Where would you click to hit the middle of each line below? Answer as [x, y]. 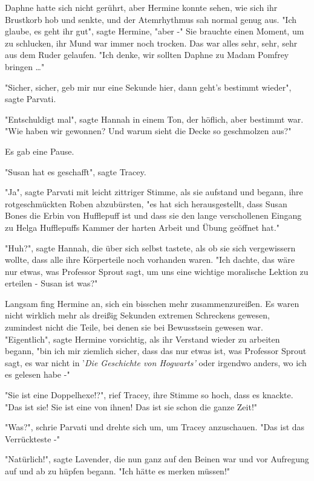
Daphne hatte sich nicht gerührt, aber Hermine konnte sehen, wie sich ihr [141, 7]
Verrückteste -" [32, 438]
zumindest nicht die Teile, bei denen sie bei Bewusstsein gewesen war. [134, 327]
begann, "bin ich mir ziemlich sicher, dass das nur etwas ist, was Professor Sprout [156, 351]
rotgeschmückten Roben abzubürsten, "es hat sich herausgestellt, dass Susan [146, 203]
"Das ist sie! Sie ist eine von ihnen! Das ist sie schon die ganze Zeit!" [131, 406]
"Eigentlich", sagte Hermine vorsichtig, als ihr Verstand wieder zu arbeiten [142, 339]
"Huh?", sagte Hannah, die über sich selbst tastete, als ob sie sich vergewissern [150, 247]
